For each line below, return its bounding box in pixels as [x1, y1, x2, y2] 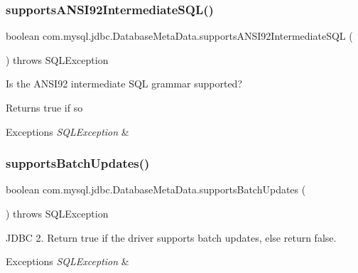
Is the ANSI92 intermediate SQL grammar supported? [6, 76, 243, 91]
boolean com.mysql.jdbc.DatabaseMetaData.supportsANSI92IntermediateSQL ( [6, 28, 353, 43]
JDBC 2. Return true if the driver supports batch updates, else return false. [6, 230, 337, 245]
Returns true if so [6, 100, 83, 114]
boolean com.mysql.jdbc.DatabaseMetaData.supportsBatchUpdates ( [6, 182, 306, 197]
